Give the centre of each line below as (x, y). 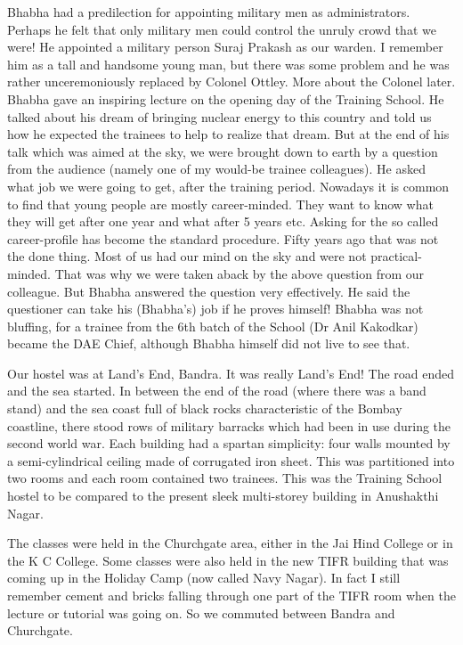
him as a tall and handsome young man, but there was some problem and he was (228, 64)
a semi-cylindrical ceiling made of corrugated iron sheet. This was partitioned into (231, 460)
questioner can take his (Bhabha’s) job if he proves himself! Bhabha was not (215, 309)
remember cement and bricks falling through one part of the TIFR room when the (231, 595)
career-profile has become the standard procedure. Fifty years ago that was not (223, 238)
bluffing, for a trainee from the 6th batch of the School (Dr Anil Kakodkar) (213, 326)
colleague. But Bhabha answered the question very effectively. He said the (209, 291)
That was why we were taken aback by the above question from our (240, 273)
